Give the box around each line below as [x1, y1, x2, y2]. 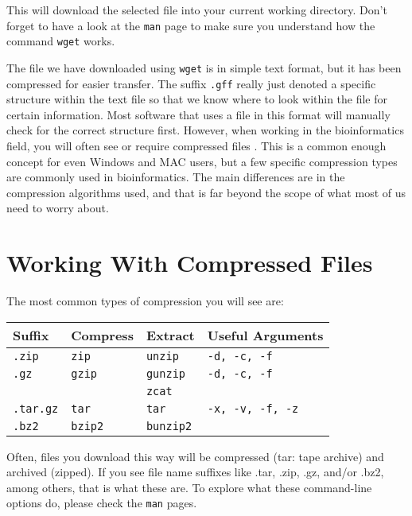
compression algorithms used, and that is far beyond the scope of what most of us [6, 184, 406, 200]
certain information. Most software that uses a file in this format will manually [6, 106, 391, 122]
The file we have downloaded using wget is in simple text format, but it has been [6, 59, 402, 76]
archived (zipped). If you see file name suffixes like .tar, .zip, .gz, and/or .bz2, [6, 464, 384, 480]
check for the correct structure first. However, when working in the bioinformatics [6, 122, 404, 138]
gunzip [146, 367, 185, 380]
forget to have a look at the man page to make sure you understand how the [6, 17, 375, 33]
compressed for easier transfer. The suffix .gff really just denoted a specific [6, 75, 376, 91]
